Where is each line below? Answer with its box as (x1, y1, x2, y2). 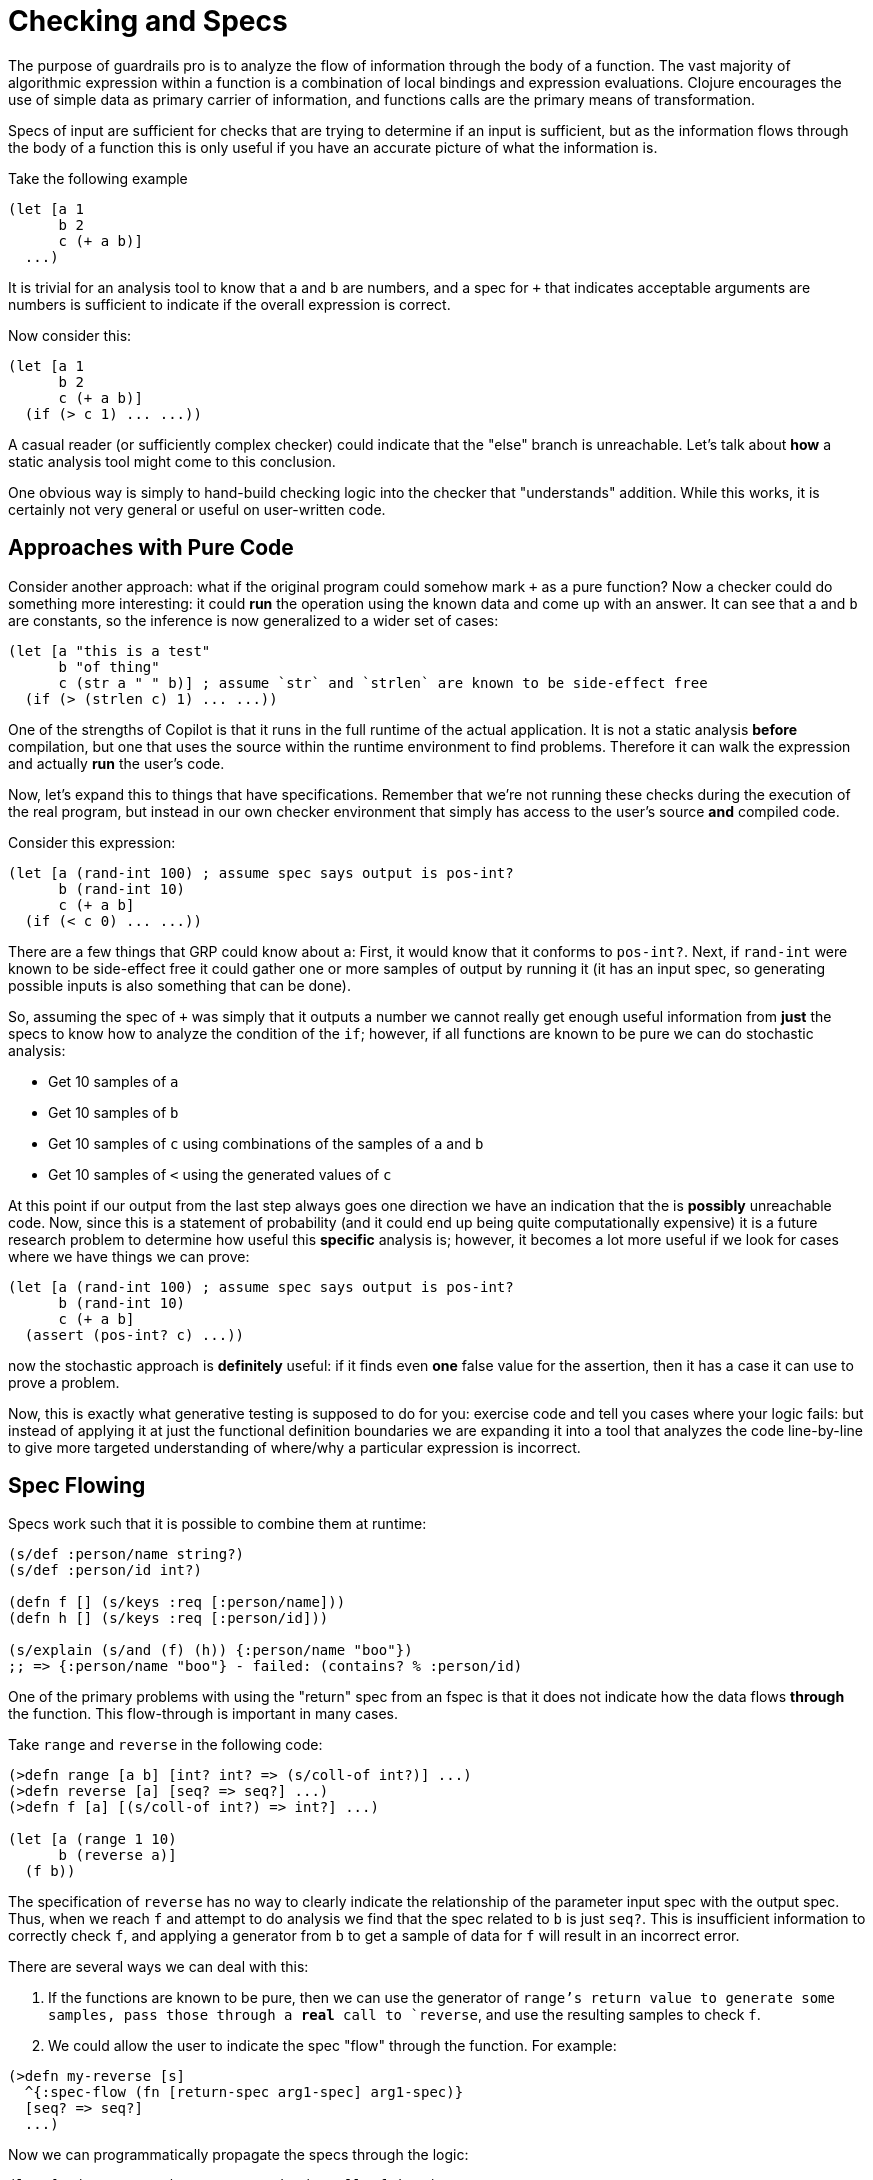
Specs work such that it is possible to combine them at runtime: (8, 1515, 427, 1533)
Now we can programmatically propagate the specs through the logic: (8, 2146, 469, 2164)
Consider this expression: (8, 833, 176, 851)
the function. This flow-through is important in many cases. (8, 1705, 399, 1723)
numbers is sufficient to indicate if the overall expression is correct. (8, 295, 451, 313)
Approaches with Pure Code (8, 535, 294, 561)
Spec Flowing (8, 1473, 146, 1499)
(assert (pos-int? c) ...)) (24, 1326, 245, 1343)
